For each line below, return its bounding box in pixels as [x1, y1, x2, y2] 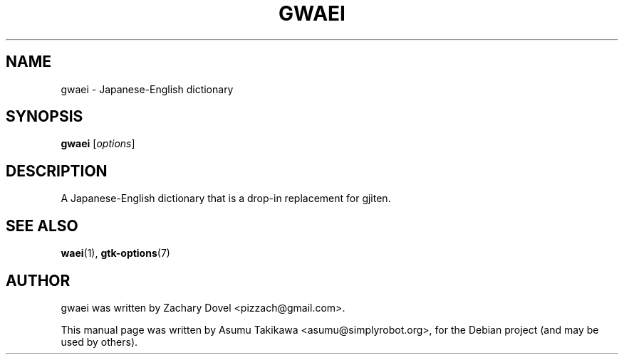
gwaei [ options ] [61, 137, 135, 150]
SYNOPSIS [6, 107, 83, 126]
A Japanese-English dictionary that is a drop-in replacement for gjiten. [61, 192, 391, 205]
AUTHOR [6, 271, 71, 290]
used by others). [61, 335, 138, 348]
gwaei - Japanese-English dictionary [61, 83, 234, 95]
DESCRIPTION [6, 162, 108, 180]
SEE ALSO [6, 216, 78, 235]
